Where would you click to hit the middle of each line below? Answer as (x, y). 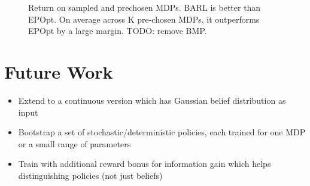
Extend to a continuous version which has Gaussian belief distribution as (152, 100)
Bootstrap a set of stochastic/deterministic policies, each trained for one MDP (162, 132)
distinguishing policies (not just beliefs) (90, 175)
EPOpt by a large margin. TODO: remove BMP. (118, 31)
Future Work (59, 71)
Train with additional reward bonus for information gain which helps (145, 164)
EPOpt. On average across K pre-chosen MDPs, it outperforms (144, 19)
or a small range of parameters (75, 143)
